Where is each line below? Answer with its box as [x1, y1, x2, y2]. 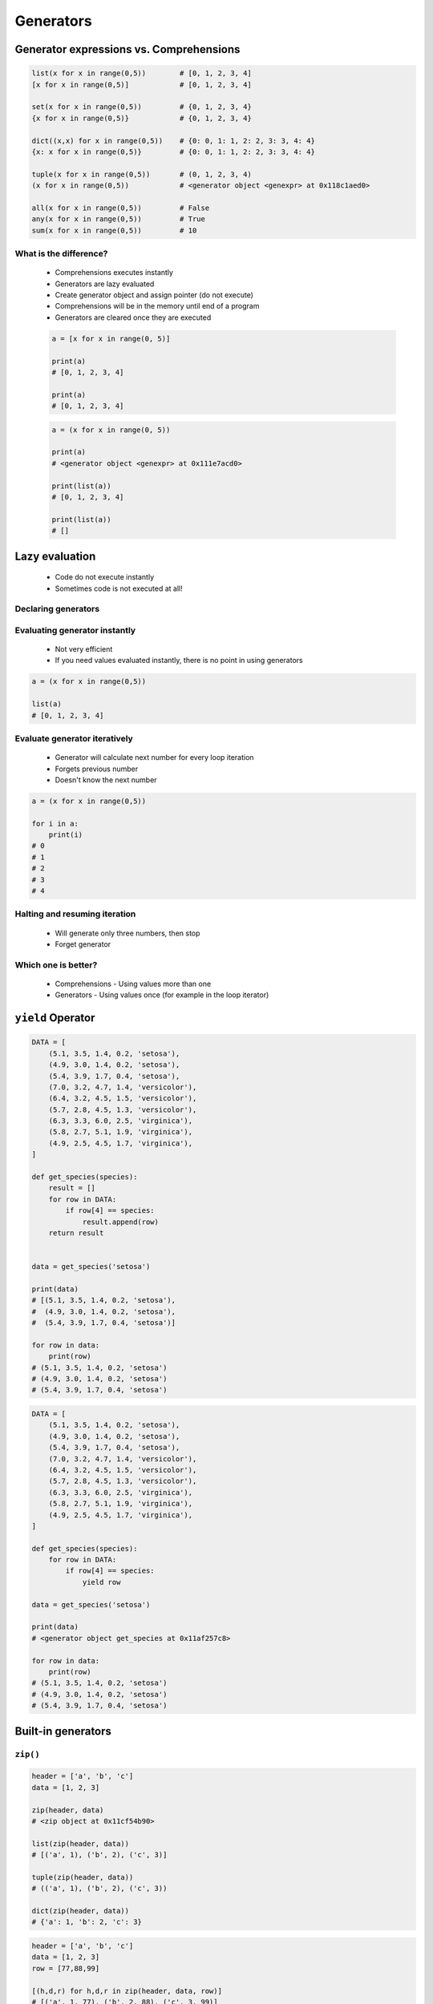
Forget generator [55, 939, 111, 949]
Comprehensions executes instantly [55, 268, 174, 277]
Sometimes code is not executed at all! [55, 584, 184, 593]
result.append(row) [82, 1217, 160, 1226]
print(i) [48, 830, 83, 839]
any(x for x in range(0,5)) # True [31, 215, 206, 224]
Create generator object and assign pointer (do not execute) [55, 289, 254, 300]
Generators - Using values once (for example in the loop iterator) [55, 990, 269, 1000]
